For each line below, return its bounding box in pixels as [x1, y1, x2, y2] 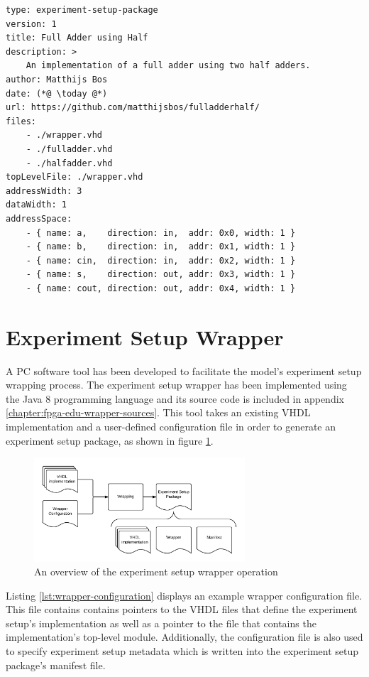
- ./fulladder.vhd [26, 143, 113, 154]
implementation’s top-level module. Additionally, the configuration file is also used [6, 629, 363, 644]
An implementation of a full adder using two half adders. [26, 60, 311, 71]
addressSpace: [6, 213, 72, 224]
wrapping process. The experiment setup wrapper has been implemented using [6, 377, 347, 392]
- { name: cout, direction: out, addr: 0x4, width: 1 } [26, 283, 296, 293]
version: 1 [6, 18, 57, 29]
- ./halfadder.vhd [26, 158, 113, 168]
